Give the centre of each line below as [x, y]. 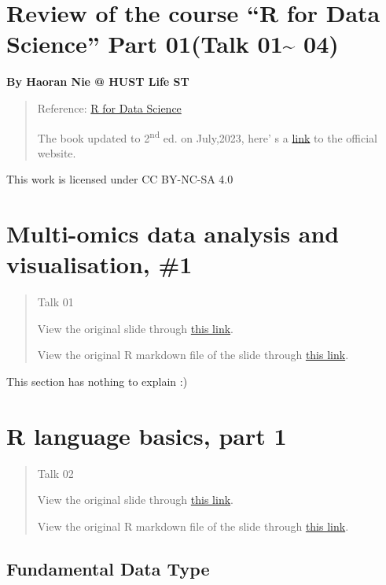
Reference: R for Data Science [109, 107]
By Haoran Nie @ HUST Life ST [98, 81]
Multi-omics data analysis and [173, 233]
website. [57, 152]
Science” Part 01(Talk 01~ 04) [173, 44]
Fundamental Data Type [108, 568]
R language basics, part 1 [147, 435]
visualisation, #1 [99, 264]
